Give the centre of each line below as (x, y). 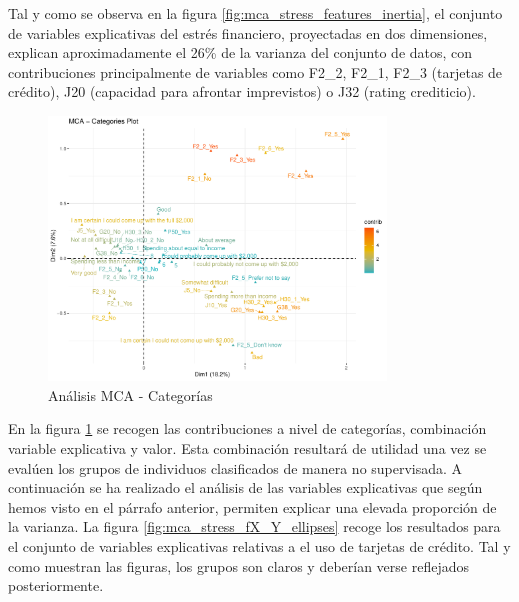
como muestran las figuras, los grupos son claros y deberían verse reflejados (238, 565)
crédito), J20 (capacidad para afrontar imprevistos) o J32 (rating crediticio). (242, 91)
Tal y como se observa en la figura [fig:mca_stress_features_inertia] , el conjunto (255, 13)
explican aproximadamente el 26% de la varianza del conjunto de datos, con (240, 52)
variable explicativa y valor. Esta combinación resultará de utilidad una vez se (247, 448)
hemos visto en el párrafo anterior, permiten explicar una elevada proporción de (252, 506)
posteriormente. (56, 585)
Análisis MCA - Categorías (130, 394)
